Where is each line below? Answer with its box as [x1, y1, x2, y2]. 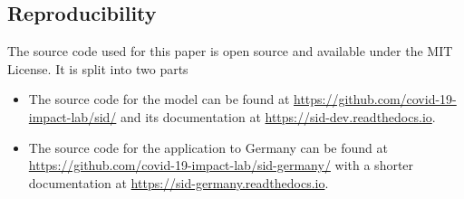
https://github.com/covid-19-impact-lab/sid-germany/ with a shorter [28, 156, 414, 175]
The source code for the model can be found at [28, 90, 290, 109]
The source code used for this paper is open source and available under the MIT [7, 42, 453, 61]
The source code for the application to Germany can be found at [28, 137, 388, 156]
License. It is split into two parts [7, 59, 188, 78]
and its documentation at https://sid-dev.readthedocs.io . [120, 107, 436, 126]
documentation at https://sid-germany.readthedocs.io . [28, 173, 329, 192]
